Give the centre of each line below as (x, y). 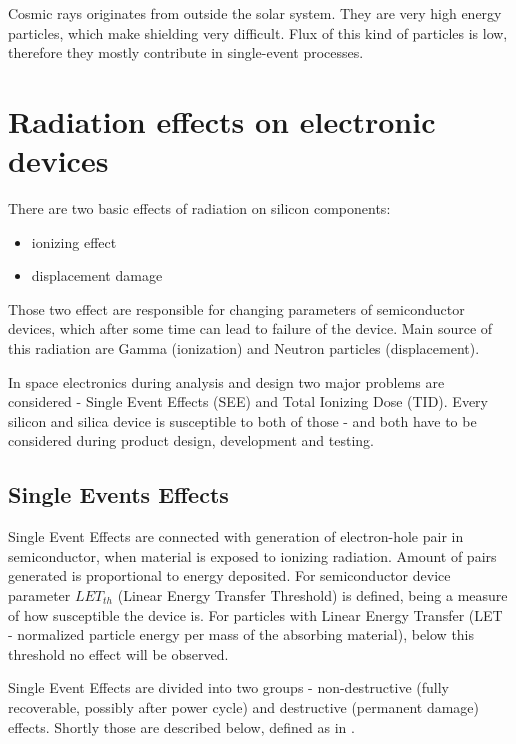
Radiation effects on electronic (222, 120)
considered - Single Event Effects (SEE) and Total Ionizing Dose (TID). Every (248, 401)
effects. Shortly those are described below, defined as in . (181, 726)
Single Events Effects (118, 494)
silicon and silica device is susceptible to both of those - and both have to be (242, 420)
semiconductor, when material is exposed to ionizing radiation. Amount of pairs (252, 555)
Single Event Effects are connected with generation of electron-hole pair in (236, 536)
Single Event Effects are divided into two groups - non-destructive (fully (228, 687)
